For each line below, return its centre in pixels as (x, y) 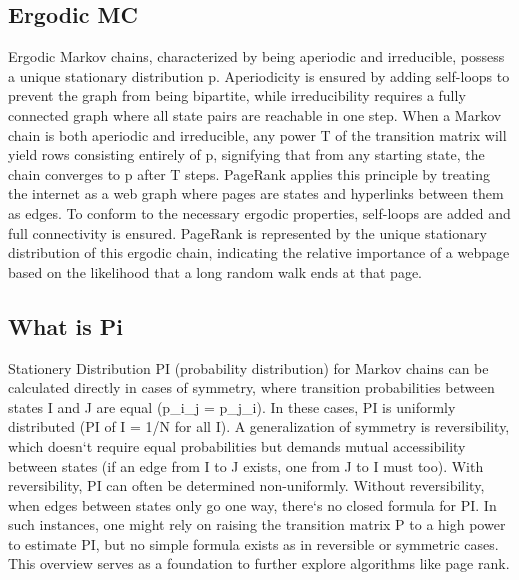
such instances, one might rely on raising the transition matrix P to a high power (257, 524)
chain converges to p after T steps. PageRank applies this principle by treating (249, 173)
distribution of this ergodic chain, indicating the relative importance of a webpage (259, 252)
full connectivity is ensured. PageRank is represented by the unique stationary (247, 232)
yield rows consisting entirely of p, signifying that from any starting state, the (246, 154)
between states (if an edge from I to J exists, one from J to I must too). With (246, 465)
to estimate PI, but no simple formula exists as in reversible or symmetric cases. (253, 543)
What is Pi (66, 325)
